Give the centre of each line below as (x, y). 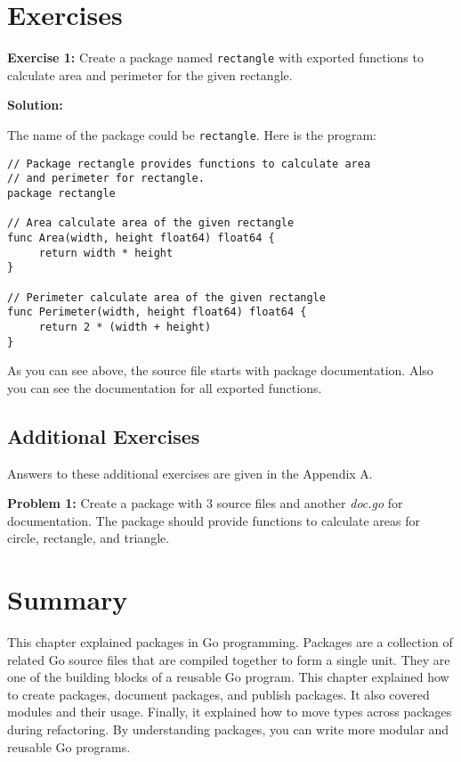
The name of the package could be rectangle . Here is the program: (192, 134)
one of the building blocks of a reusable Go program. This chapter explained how (228, 677)
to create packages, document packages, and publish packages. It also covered (218, 694)
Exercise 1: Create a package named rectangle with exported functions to (215, 57)
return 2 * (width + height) (125, 327)
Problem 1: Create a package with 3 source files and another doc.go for (205, 503)
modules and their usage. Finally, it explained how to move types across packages (230, 712)
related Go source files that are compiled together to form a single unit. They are (229, 659)
